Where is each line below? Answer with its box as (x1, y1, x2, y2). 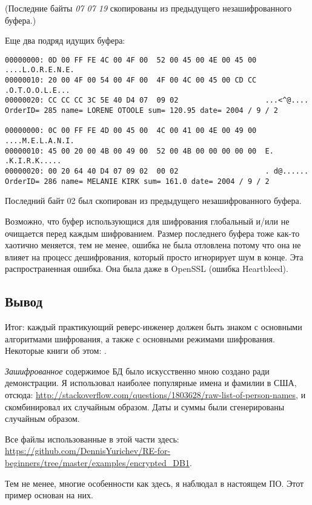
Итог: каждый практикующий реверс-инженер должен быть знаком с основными (5, 320, 302, 333)
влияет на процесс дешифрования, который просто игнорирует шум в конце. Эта (5, 250, 304, 263)
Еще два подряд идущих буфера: (5, 34, 125, 47)
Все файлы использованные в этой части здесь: (5, 432, 179, 445)
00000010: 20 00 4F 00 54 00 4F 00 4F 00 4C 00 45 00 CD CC (5, 76, 257, 85)
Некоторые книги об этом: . (5, 344, 107, 357)
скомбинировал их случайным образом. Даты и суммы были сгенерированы (5, 400, 285, 413)
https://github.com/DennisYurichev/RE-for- (5, 444, 171, 457)
